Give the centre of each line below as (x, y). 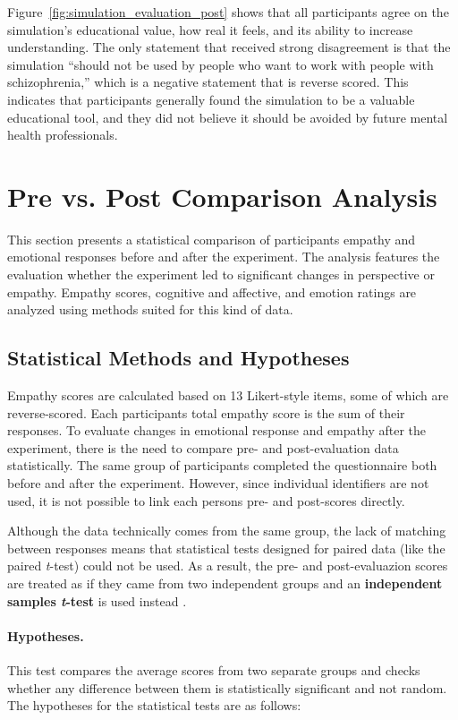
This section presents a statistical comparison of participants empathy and (212, 239)
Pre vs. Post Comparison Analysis (222, 196)
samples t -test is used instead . (97, 600)
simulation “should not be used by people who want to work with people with (221, 64)
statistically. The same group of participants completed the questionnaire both (222, 465)
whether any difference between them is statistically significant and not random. (227, 687)
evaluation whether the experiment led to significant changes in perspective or (221, 274)
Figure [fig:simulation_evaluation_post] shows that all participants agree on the (228, 12)
